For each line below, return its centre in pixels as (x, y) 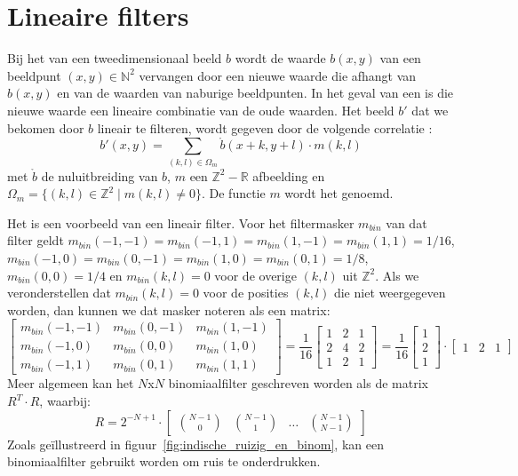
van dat (406, 222)
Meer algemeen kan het (71, 383)
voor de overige (255, 275)
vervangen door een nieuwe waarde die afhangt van (278, 75)
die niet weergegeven (390, 293)
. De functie (233, 193)
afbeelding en (289, 175)
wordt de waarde (280, 58)
